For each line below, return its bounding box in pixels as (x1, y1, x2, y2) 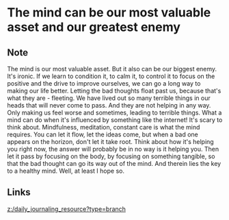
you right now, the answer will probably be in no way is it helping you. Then (7, 145, 219, 153)
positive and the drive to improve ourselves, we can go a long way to (7, 80, 201, 87)
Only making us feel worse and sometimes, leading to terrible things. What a (7, 108, 222, 117)
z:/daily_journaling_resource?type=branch (7, 204, 126, 213)
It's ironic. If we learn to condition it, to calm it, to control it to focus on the (7, 72, 215, 80)
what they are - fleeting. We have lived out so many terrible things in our (7, 94, 211, 102)
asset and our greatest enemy (7, 19, 181, 35)
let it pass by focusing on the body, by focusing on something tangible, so (7, 152, 215, 160)
